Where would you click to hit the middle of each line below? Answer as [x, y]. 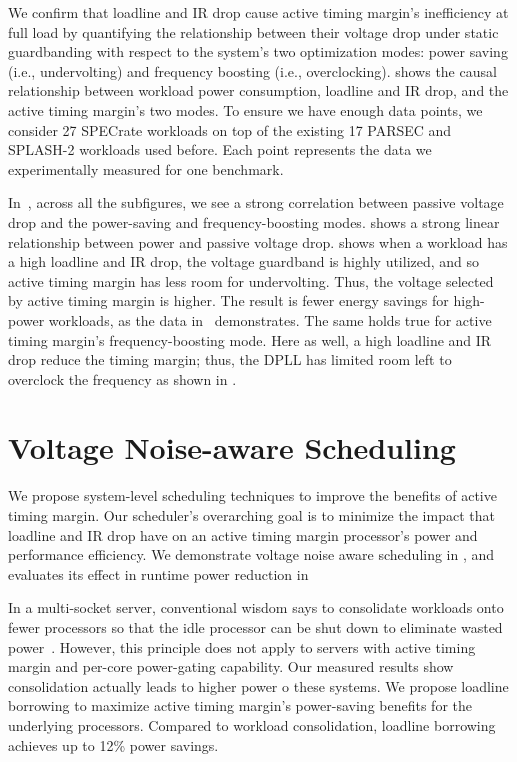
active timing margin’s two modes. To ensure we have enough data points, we [245, 109]
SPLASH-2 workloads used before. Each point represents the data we [220, 149]
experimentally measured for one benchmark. [146, 168]
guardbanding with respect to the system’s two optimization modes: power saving [258, 51]
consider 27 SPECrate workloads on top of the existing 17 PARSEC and [230, 129]
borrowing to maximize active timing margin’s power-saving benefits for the [240, 705]
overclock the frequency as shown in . [122, 378]
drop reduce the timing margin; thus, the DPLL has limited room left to [230, 359]
